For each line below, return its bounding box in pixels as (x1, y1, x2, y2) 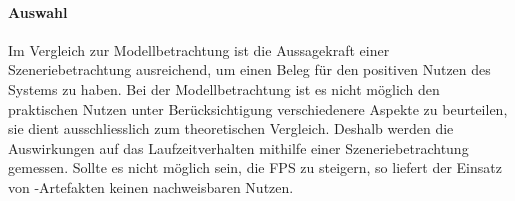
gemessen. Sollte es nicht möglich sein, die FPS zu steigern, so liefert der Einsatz (8, 157, 502, 178)
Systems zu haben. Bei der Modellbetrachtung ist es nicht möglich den (8, 78, 440, 99)
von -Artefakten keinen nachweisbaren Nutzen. (8, 176, 294, 197)
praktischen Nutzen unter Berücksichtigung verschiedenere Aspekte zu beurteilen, (8, 98, 508, 119)
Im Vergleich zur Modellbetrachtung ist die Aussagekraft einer (8, 39, 390, 60)
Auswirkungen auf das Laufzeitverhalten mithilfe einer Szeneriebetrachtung (8, 137, 469, 158)
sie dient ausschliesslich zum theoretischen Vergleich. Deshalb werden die (8, 118, 454, 139)
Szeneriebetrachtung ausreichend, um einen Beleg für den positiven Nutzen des (8, 59, 491, 80)
